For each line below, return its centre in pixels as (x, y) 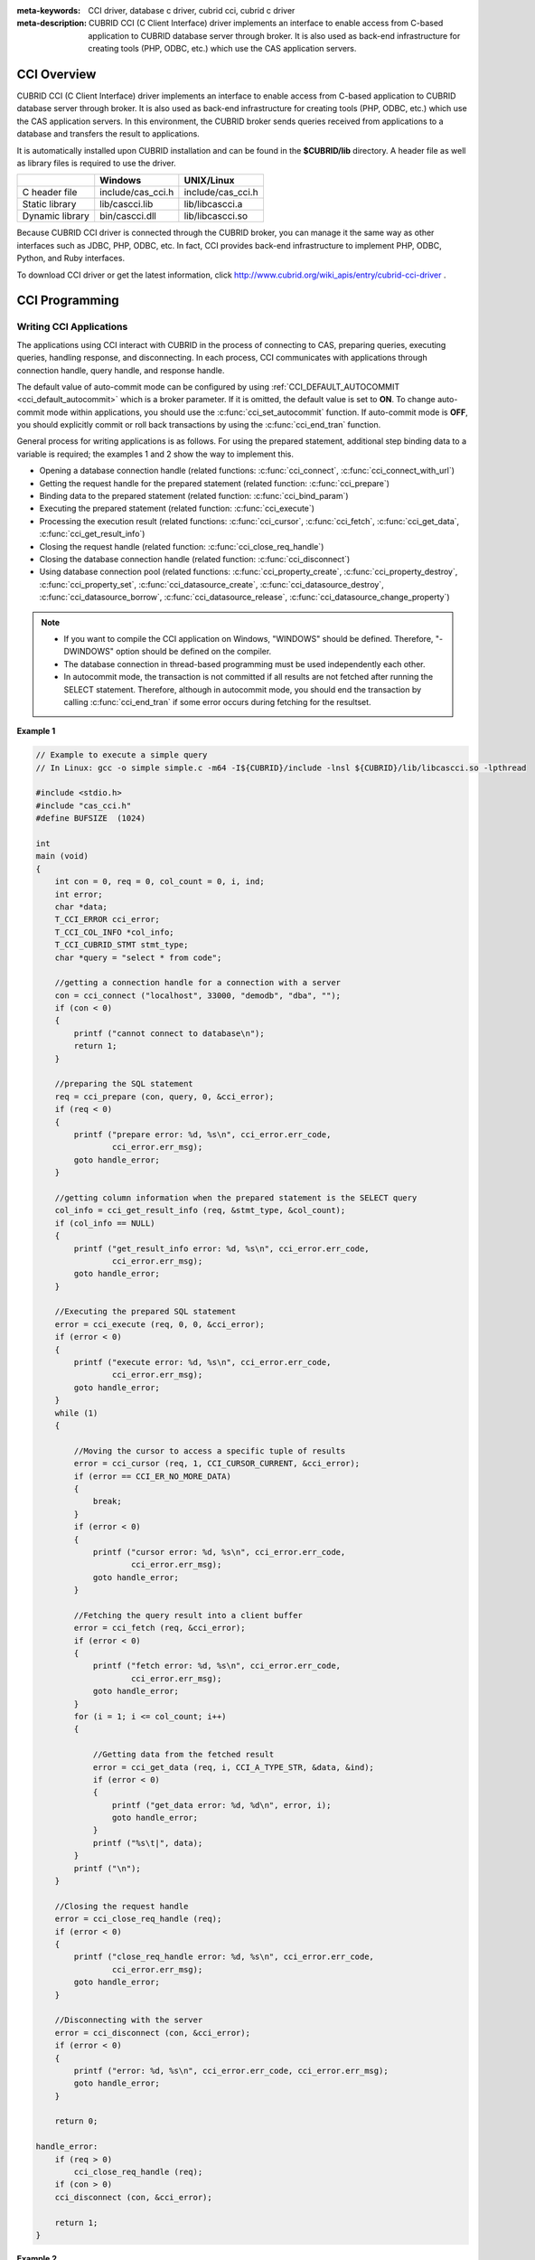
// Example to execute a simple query (122, 755)
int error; (79, 894)
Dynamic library (56, 216)
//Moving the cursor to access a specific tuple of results (210, 1450)
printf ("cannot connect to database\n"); (169, 1033)
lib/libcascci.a (213, 204)
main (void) (62, 856)
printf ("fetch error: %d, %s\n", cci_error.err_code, (217, 1666)
